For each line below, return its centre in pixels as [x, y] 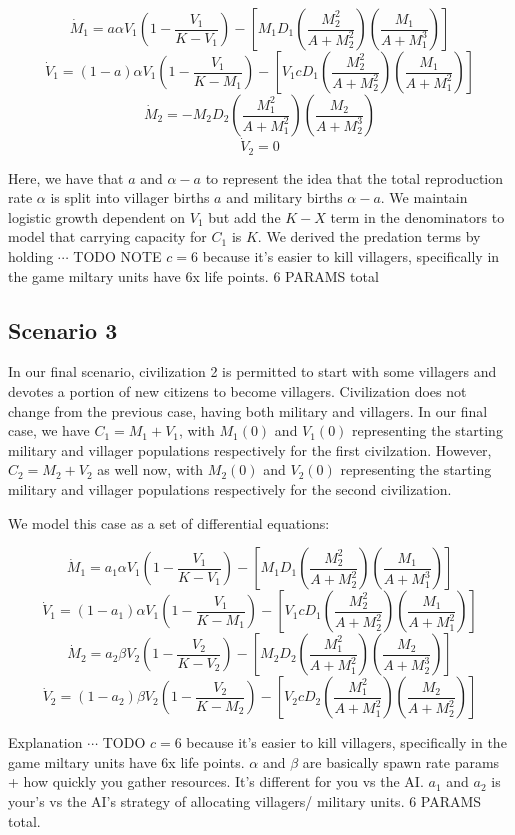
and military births [284, 197]
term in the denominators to [417, 216]
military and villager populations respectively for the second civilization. [230, 489]
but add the [244, 216]
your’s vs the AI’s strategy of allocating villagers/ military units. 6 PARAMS [245, 800]
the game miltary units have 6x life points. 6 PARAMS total [193, 275]
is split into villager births [130, 197]
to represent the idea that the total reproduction [354, 177]
